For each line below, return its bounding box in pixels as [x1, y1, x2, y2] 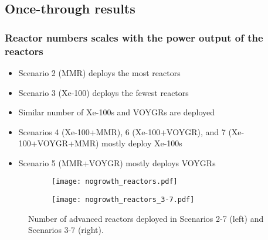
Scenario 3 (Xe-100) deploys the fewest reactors [18, 86, 189, 98]
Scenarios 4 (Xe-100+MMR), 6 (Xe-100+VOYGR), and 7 [18, 125, 226, 138]
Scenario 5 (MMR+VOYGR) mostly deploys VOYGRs [18, 156, 216, 169]
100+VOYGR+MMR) [18, 137, 99, 149]
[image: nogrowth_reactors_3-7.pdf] [52, 196, 195, 204]
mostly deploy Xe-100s [101, 137, 182, 149]
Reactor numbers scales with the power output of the [5, 30, 263, 44]
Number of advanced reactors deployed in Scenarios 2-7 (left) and [28, 212, 264, 224]
